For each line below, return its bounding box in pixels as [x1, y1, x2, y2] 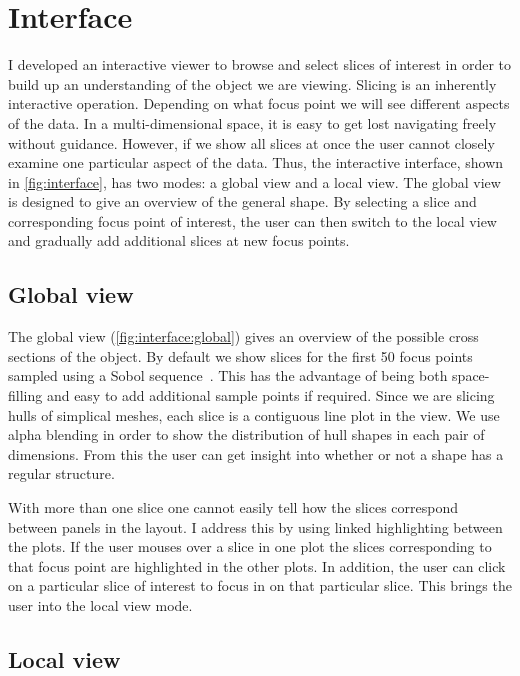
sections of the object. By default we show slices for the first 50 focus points [8, 345, 473, 366]
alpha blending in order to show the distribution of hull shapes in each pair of [8, 424, 485, 445]
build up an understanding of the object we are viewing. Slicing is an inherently [8, 73, 497, 94]
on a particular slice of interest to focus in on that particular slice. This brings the [8, 575, 512, 596]
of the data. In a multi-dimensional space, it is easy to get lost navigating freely [8, 112, 497, 133]
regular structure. [8, 463, 115, 484]
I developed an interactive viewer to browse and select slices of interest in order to [8, 54, 511, 75]
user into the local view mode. [8, 594, 193, 615]
